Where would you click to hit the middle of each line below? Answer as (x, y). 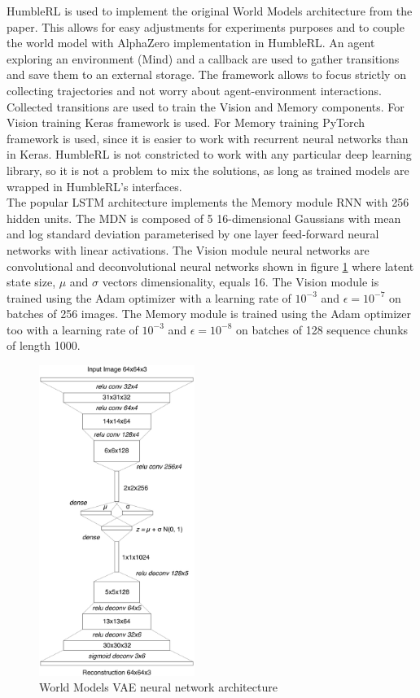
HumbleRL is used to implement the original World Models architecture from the (210, 11)
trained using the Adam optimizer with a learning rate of (149, 297)
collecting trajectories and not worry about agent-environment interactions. (194, 90)
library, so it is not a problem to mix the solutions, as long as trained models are (208, 170)
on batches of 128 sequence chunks (322, 329)
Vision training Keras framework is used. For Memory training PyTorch (186, 122)
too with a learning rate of (72, 329)
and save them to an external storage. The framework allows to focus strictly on (206, 74)
